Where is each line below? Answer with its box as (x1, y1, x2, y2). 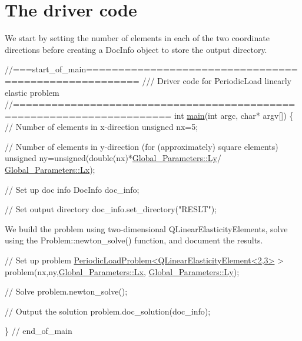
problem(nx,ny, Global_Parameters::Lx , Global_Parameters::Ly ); (5, 265, 240, 278)
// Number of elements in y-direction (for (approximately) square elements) (5, 140, 278, 152)
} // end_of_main (5, 325, 72, 337)
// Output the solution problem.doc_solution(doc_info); (5, 305, 211, 317)
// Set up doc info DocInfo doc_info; (5, 183, 140, 195)
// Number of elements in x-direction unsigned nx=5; (5, 121, 198, 133)
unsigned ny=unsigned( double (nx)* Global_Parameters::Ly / (5, 152, 222, 164)
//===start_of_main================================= (5, 63, 298, 75)
